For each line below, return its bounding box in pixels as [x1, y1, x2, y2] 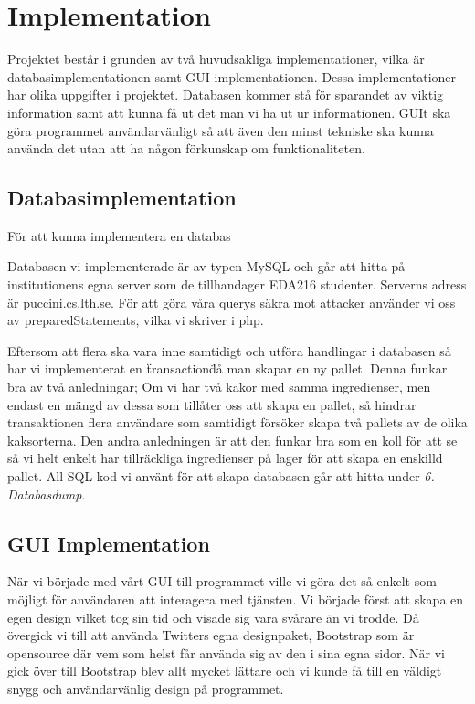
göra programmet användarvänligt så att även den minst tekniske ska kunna [7, 121, 434, 140]
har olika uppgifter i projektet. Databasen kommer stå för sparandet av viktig [7, 85, 444, 104]
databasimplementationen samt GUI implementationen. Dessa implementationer [7, 67, 457, 86]
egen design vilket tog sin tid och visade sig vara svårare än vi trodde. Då [7, 607, 419, 626]
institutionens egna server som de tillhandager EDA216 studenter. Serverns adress [7, 275, 467, 294]
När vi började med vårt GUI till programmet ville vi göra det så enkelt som [7, 572, 437, 591]
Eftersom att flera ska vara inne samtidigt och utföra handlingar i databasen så [7, 341, 451, 360]
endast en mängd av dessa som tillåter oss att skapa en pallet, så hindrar [7, 394, 417, 414]
